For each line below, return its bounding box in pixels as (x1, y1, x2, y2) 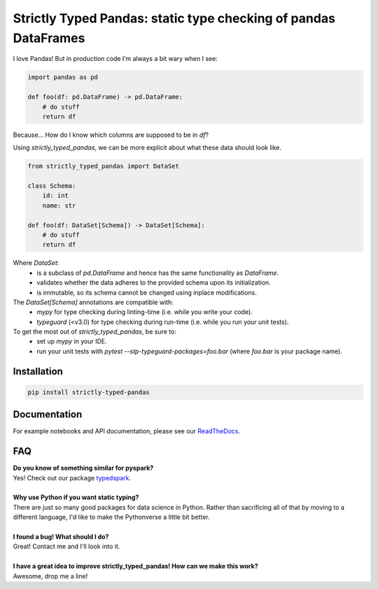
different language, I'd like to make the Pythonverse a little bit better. (13, 513, 210, 522)
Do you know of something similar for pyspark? (13, 463, 154, 473)
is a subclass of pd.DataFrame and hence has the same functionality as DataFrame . (36, 269, 279, 277)
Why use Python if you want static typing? (13, 493, 139, 501)
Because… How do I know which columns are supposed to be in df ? (13, 130, 209, 139)
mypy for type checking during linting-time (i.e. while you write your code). (36, 308, 253, 316)
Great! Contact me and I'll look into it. (13, 542, 120, 550)
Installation (13, 365, 63, 377)
